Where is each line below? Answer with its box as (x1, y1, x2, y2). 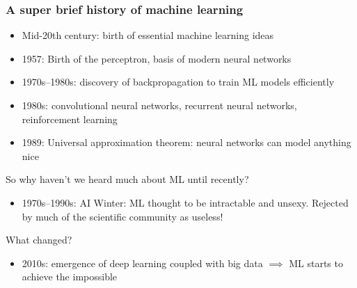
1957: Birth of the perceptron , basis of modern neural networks (22, 51, 292, 65)
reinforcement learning (22, 111, 118, 126)
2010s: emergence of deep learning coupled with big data (22, 255, 263, 270)
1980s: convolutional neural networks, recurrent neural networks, (22, 98, 297, 112)
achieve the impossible (22, 269, 118, 284)
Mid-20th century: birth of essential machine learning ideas (22, 28, 274, 42)
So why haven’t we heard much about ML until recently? (6, 172, 249, 186)
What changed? (6, 232, 72, 247)
